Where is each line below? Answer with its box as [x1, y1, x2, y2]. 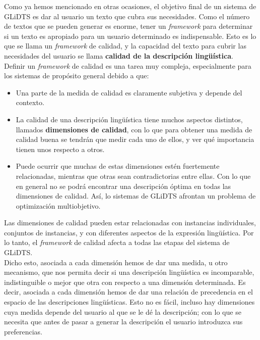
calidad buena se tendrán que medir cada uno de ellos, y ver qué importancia [16, 134, 254, 144]
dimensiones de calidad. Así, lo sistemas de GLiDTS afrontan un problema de [16, 190, 256, 201]
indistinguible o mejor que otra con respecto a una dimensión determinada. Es [4, 276, 246, 287]
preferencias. [4, 326, 42, 336]
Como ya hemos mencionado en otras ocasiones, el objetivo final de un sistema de [4, 1, 256, 11]
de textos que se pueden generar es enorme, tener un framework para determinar [4, 21, 253, 31]
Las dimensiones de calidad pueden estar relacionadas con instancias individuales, [4, 217, 256, 228]
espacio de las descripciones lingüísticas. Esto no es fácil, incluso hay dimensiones [4, 297, 255, 307]
